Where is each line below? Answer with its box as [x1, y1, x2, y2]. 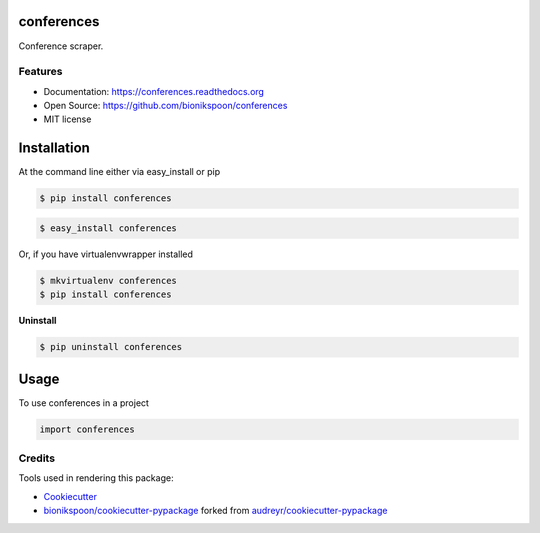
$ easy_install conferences [39, 222, 177, 234]
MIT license [43, 113, 92, 125]
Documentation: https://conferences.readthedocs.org [43, 85, 265, 97]
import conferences [39, 423, 135, 435]
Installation [18, 140, 90, 157]
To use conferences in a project [18, 396, 150, 409]
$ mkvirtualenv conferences [39, 275, 177, 286]
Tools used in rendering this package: [18, 472, 174, 484]
